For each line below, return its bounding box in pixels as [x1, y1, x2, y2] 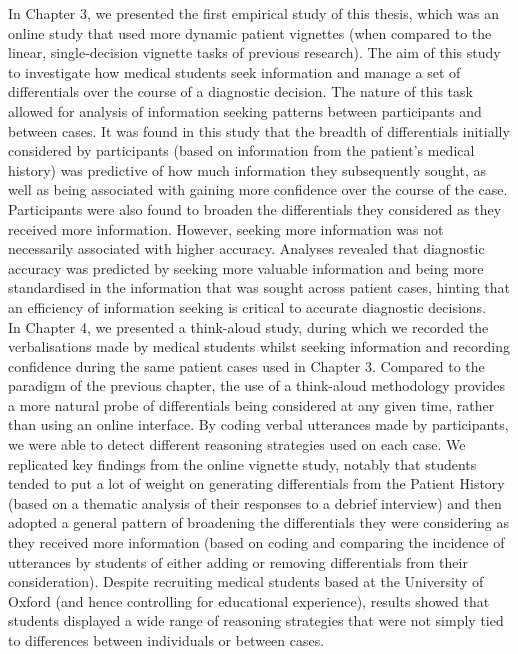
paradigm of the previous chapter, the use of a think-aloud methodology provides [8, 375, 506, 396]
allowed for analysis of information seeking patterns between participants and [8, 100, 482, 121]
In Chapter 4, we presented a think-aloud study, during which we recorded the [8, 316, 489, 337]
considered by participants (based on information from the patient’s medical [8, 140, 475, 161]
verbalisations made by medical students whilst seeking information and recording [8, 336, 510, 357]
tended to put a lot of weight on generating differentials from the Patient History [8, 473, 505, 494]
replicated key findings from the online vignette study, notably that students [8, 453, 477, 474]
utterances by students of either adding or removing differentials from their [8, 551, 468, 572]
